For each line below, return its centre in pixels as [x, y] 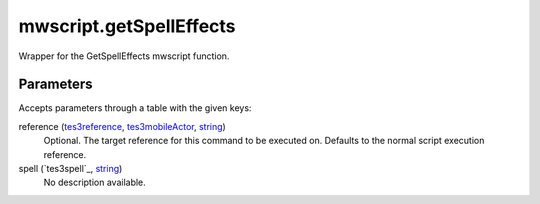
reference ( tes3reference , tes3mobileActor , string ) [122, 126]
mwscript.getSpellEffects [127, 26]
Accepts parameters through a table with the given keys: [135, 108]
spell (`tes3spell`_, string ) [70, 169]
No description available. [95, 182]
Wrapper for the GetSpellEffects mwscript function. [124, 56]
